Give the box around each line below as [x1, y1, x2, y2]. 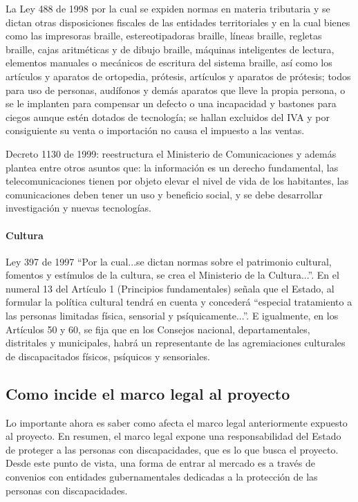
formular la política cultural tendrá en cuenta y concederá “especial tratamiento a [6, 295, 352, 309]
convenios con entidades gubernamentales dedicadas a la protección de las [6, 470, 318, 484]
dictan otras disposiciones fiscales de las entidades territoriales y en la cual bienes [6, 15, 350, 29]
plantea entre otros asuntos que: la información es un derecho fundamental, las [6, 160, 339, 174]
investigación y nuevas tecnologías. [6, 201, 151, 215]
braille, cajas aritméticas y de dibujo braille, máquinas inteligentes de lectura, [6, 41, 335, 56]
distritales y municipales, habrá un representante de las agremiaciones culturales [6, 335, 346, 350]
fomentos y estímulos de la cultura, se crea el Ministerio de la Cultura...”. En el [6, 268, 339, 282]
